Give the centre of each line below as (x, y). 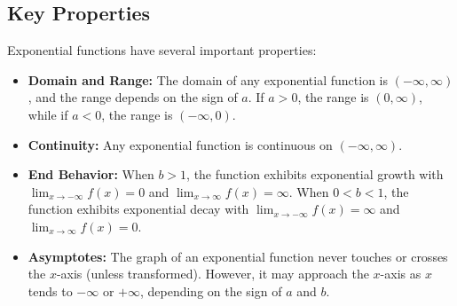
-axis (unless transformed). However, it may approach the (213, 274)
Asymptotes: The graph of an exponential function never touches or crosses (238, 256)
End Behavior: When (91, 174)
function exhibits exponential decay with (138, 209)
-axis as (401, 274)
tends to (50, 290)
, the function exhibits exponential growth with (315, 174)
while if (48, 114)
